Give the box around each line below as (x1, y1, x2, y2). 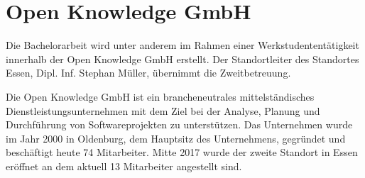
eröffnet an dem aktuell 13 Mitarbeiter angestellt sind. (6, 158, 242, 173)
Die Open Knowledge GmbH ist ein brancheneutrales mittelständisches (6, 89, 315, 104)
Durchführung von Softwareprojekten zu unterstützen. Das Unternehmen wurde (6, 117, 353, 132)
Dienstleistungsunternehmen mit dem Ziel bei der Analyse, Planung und (6, 103, 320, 118)
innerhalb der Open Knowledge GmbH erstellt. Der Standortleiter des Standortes (6, 51, 359, 66)
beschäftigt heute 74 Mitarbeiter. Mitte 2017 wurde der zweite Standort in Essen (6, 145, 358, 160)
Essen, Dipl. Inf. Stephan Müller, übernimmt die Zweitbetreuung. (6, 65, 291, 80)
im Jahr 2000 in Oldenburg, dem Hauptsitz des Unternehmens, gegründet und (6, 130, 346, 145)
